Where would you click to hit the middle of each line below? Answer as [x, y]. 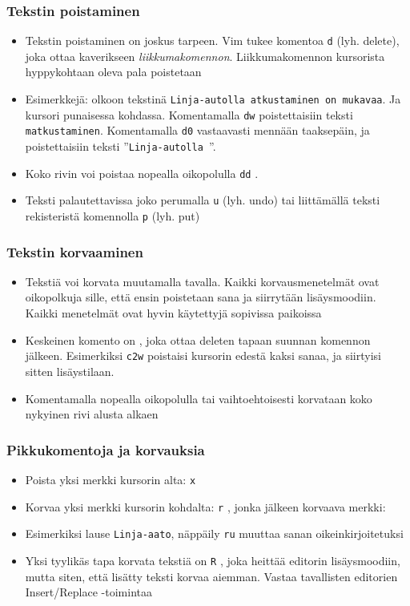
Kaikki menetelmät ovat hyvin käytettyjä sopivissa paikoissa [173, 313]
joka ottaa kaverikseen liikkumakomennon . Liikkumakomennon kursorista [205, 56]
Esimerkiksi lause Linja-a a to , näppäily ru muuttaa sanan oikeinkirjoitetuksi [214, 533]
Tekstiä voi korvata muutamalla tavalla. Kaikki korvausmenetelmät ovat [202, 281]
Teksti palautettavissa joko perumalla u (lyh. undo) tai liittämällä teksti [203, 200]
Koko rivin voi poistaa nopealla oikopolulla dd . [142, 173]
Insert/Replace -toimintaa [88, 592]
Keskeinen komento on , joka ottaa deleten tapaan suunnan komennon [198, 339]
